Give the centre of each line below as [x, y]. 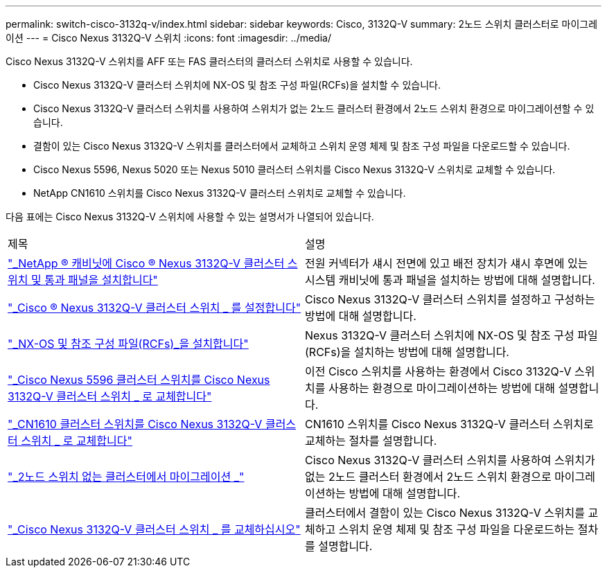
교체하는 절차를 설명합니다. [371, 441]
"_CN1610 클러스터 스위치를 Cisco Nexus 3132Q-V [135, 424]
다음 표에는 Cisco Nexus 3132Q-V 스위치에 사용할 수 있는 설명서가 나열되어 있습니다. [190, 217]
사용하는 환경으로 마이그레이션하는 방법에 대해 [442, 388]
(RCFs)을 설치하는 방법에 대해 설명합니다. [407, 352]
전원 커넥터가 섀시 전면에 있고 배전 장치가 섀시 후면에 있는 [447, 263]
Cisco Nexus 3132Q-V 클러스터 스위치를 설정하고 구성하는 [450, 299]
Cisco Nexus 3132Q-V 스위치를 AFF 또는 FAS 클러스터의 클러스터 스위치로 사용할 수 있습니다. [209, 61]
